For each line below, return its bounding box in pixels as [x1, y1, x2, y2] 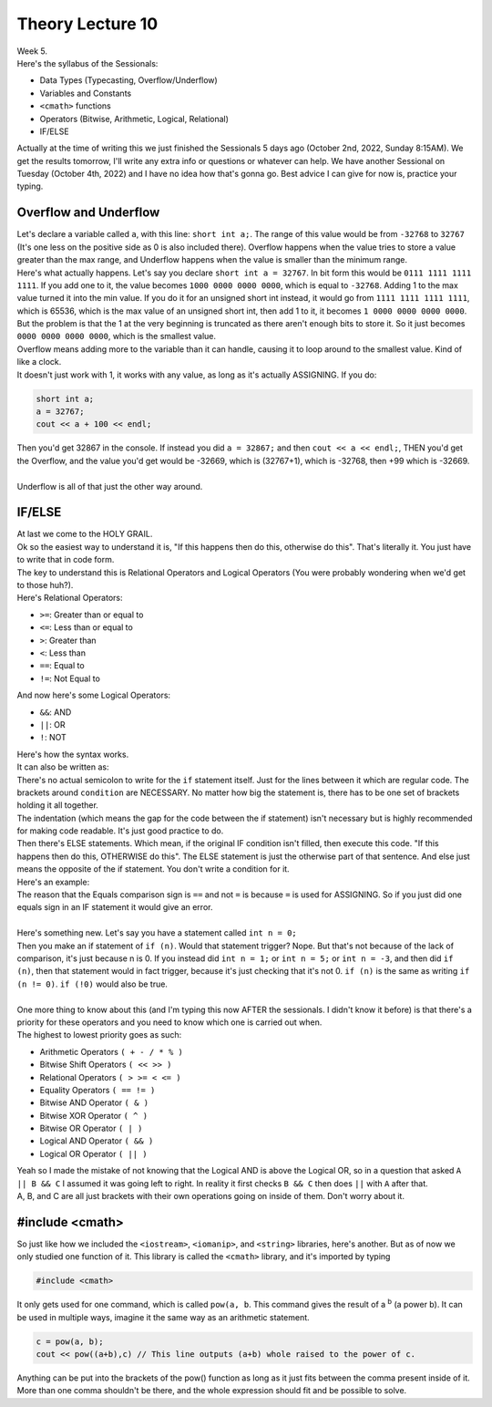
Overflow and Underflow [16, 205, 160, 221]
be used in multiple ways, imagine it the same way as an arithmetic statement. [16, 1311, 310, 1322]
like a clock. [16, 357, 62, 367]
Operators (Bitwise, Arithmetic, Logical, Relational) [39, 113, 230, 124]
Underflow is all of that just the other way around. [16, 481, 203, 491]
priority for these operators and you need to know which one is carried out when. [16, 1017, 323, 1028]
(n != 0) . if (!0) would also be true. [16, 978, 169, 989]
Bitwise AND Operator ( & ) [39, 1097, 149, 1108]
